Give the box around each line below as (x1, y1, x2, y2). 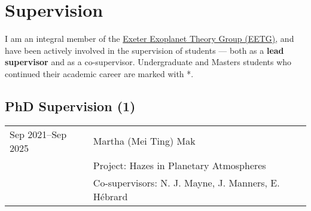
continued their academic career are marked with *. (5, 67, 194, 79)
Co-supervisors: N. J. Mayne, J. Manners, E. (93, 175, 280, 189)
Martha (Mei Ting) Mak (93, 134, 196, 148)
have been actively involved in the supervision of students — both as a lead (5, 44, 284, 56)
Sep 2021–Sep (10, 127, 67, 141)
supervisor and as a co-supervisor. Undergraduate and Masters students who (5, 56, 292, 68)
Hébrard (93, 189, 128, 203)
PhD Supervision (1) (5, 96, 136, 115)
